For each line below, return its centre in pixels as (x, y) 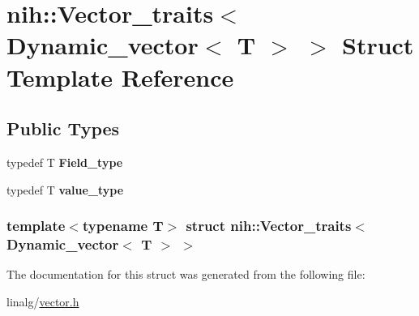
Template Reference (120, 77)
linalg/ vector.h (43, 301)
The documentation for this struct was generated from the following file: (186, 274)
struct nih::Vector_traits (269, 226)
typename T (123, 226)
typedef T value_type (65, 189)
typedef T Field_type (65, 162)
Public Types (63, 128)
